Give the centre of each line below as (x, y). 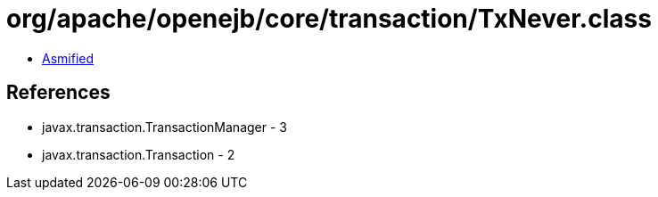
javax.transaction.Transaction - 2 (139, 154)
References (58, 93)
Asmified (68, 58)
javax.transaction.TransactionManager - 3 (164, 127)
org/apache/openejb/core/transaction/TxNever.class (329, 19)
